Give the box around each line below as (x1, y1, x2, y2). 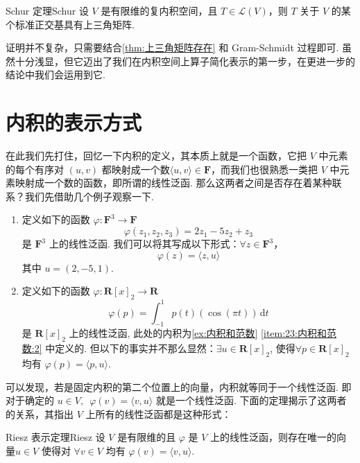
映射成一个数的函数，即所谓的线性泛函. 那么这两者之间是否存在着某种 (15, 175, 332, 190)
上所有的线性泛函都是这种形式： (85, 406, 232, 421)
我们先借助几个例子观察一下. (24, 189, 154, 203)
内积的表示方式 (6, 108, 142, 137)
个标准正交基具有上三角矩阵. (6, 17, 135, 31)
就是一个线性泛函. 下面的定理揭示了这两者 (155, 393, 347, 408)
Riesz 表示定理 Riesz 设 (6, 430, 105, 444)
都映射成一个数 (101, 161, 170, 176)
